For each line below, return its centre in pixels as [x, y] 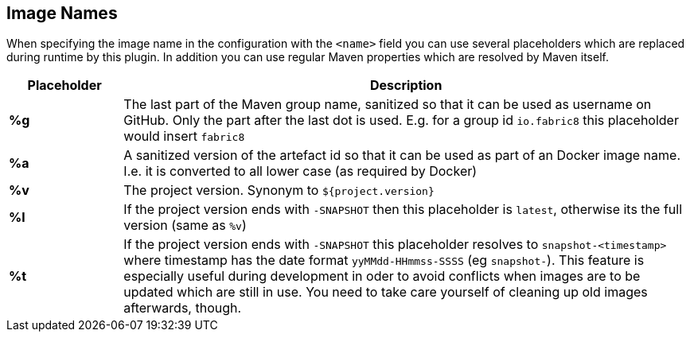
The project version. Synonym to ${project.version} [279, 190]
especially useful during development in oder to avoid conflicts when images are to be [382, 276]
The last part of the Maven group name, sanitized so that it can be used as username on [388, 105]
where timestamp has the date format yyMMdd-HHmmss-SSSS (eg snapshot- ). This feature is [384, 260]
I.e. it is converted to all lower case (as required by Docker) [300, 171]
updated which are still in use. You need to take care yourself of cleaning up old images [386, 292]
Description [406, 85]
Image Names [62, 13]
